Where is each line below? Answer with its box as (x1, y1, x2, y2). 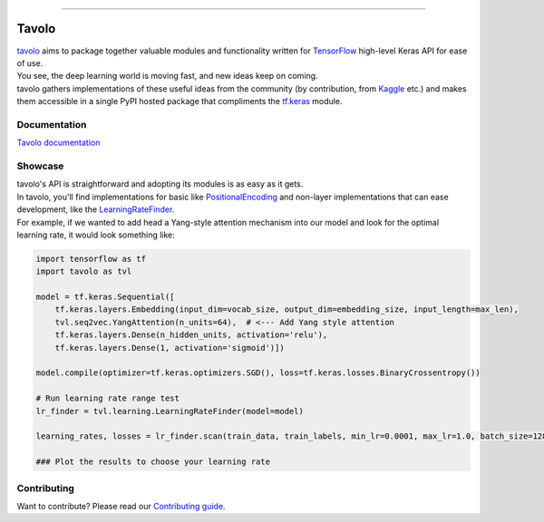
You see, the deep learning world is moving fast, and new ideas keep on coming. (16, 71, 318, 82)
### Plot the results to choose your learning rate (35, 457, 271, 467)
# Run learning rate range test (35, 393, 180, 403)
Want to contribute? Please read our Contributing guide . (16, 500, 226, 511)
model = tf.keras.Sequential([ (35, 292, 176, 303)
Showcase (16, 159, 64, 172)
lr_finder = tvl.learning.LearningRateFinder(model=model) (35, 406, 304, 416)
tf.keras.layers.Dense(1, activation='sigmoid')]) (54, 343, 285, 353)
